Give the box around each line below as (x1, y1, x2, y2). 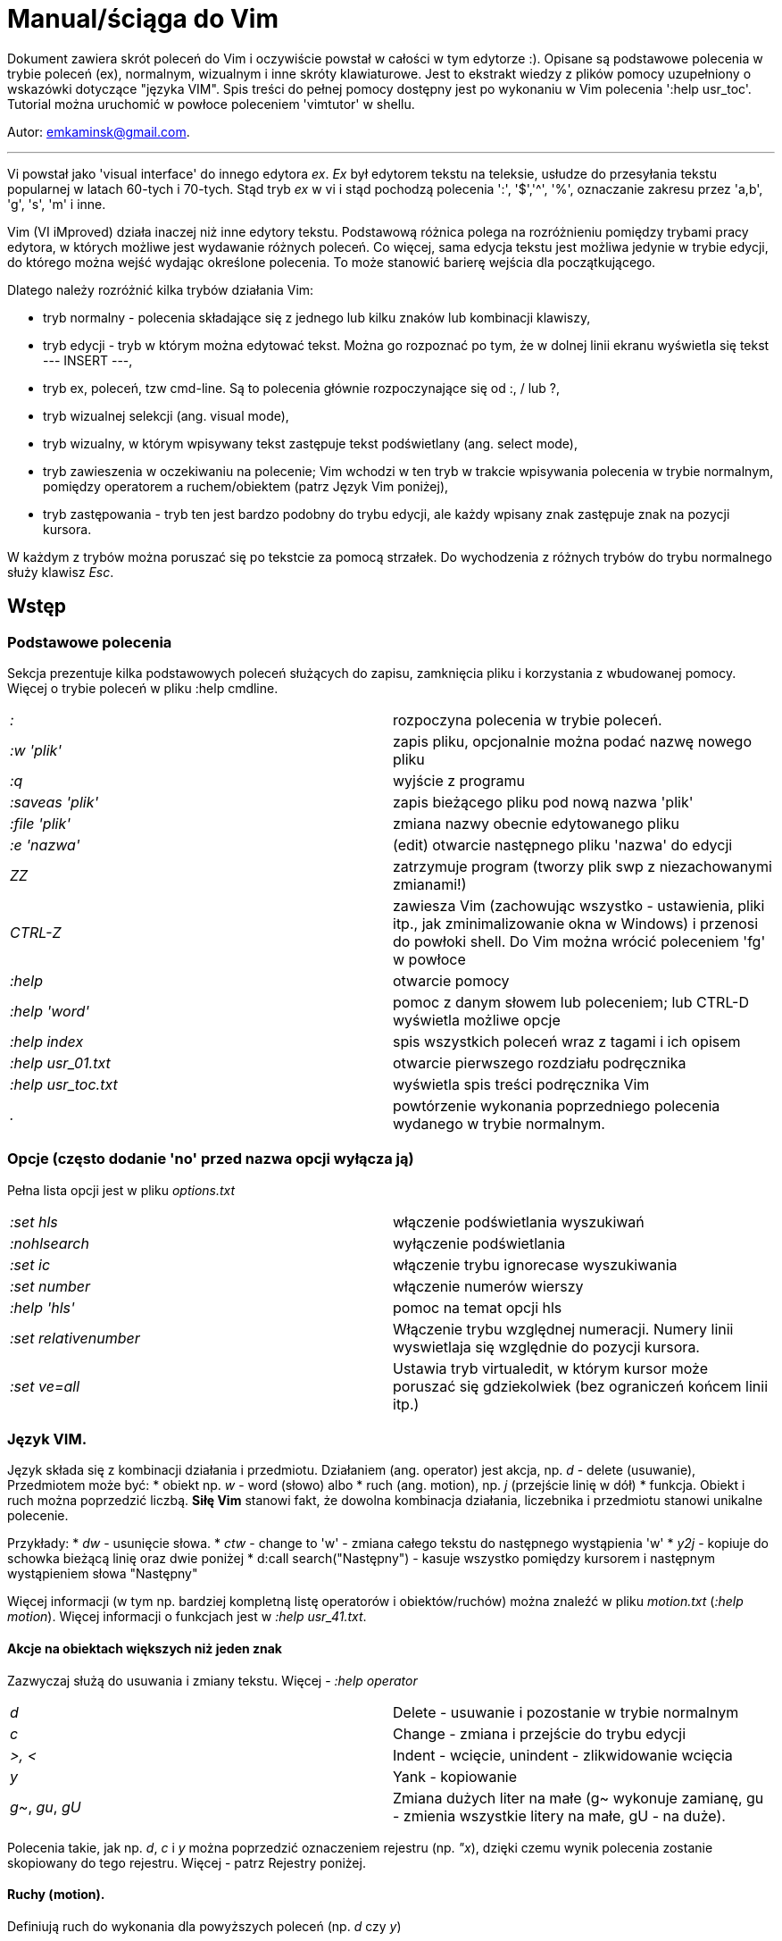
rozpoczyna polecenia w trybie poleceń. (393, 710, 662, 729)
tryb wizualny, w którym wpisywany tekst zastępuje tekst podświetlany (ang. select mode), (43, 435, 578, 451)
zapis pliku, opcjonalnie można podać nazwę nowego (393, 732, 752, 750)
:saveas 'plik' (10, 792, 99, 811)
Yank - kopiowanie (393, 1767, 518, 1786)
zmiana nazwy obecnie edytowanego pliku (393, 814, 679, 832)
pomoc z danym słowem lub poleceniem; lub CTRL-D (393, 992, 749, 1011)
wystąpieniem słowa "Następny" (7, 1566, 198, 1582)
